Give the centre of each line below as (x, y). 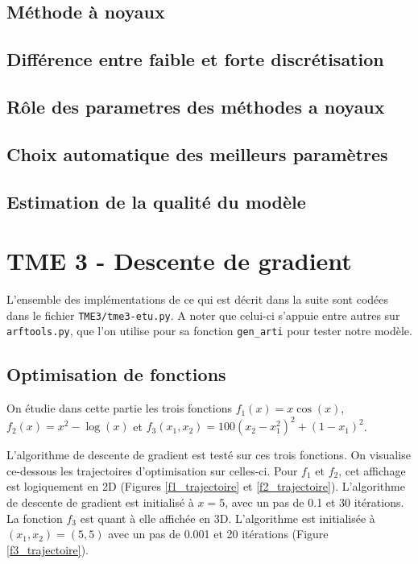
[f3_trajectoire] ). (48, 549)
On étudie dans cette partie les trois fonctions (119, 408)
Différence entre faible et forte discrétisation (195, 59)
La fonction (35, 518)
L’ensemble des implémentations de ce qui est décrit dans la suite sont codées (198, 299)
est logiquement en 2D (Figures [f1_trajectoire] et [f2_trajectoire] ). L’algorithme (206, 486)
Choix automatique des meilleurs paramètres (197, 153)
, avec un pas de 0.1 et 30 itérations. (315, 502)
